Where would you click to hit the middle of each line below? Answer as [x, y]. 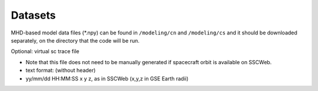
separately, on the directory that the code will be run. [75, 40]
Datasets [33, 15]
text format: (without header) [61, 71]
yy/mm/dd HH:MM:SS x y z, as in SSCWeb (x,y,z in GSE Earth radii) [107, 78]
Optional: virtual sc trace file [45, 51]
